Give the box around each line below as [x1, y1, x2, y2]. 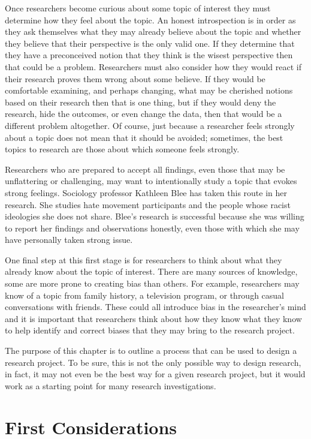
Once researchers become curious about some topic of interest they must [5, 2, 271, 14]
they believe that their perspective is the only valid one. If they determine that [5, 37, 295, 49]
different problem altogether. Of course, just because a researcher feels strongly [5, 119, 295, 131]
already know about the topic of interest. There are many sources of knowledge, [5, 265, 298, 278]
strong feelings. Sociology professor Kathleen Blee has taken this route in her [5, 186, 288, 199]
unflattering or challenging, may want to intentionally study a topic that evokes [5, 175, 297, 187]
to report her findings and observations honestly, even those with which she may [5, 221, 300, 234]
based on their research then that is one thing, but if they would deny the [5, 95, 276, 108]
